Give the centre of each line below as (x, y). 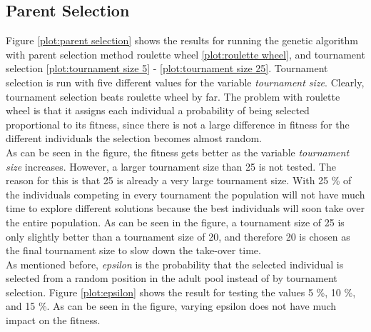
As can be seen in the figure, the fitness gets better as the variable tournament (178, 152)
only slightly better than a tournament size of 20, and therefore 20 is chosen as (178, 236)
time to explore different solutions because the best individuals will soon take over (185, 208)
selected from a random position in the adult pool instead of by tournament (172, 278)
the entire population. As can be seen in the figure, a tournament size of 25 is (175, 222)
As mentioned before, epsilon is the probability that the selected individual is (175, 264)
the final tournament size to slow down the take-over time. (133, 250)
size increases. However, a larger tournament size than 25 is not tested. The (171, 166)
